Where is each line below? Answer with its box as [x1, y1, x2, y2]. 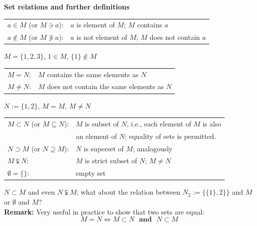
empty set [76, 168, 106, 178]
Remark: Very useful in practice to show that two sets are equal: [4, 206, 204, 217]
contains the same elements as [47, 69, 139, 79]
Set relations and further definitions [4, 1, 130, 11]
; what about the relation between [77, 187, 180, 197]
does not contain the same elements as [47, 81, 164, 92]
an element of [76, 130, 117, 141]
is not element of [76, 32, 127, 42]
